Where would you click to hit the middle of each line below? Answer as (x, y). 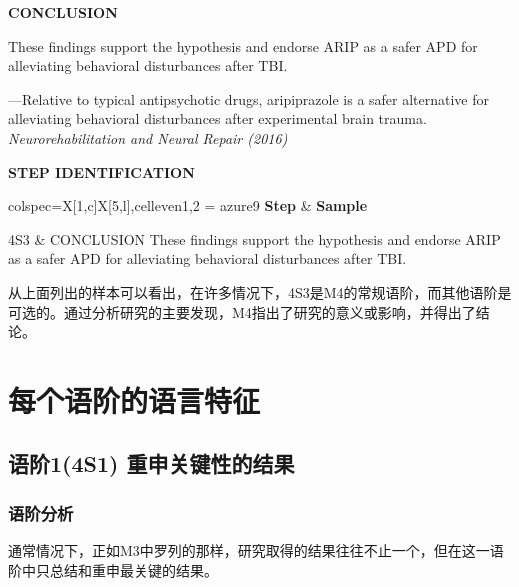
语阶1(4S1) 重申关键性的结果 (151, 463)
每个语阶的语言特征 (134, 399)
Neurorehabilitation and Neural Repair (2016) (148, 137)
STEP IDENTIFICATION (101, 171)
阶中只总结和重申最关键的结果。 (113, 569)
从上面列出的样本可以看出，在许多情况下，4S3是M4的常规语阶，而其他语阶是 (260, 291)
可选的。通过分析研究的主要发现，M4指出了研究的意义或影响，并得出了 (242, 311)
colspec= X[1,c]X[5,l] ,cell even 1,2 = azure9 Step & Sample (188, 205)
